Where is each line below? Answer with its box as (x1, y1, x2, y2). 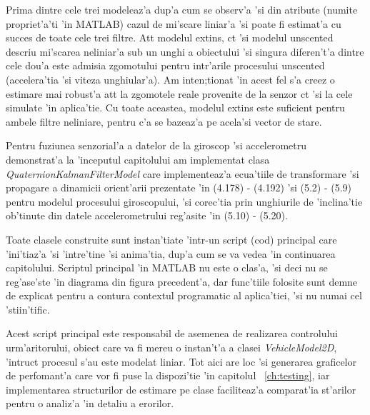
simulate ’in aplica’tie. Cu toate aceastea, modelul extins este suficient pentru (6, 100, 345, 115)
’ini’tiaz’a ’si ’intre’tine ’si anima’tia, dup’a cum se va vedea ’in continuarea (6, 246, 336, 261)
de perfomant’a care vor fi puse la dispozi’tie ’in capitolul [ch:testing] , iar (6, 368, 330, 383)
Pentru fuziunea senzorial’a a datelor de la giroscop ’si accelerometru (6, 138, 307, 153)
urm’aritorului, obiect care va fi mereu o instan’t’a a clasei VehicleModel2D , (6, 340, 337, 355)
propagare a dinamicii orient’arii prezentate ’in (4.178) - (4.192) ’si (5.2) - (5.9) (6, 180, 352, 195)
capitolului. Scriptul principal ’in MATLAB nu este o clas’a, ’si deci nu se (6, 260, 328, 275)
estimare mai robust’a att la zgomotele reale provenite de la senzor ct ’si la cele (6, 86, 353, 101)
